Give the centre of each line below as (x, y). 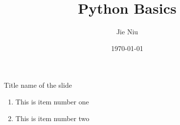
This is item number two (52, 118)
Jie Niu (127, 32)
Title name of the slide (38, 85)
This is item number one (52, 101)
